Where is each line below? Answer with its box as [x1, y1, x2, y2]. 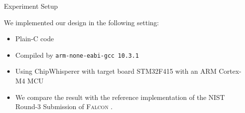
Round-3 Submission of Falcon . [15, 101, 113, 112]
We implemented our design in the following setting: [4, 17, 159, 27]
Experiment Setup [4, 1, 58, 11]
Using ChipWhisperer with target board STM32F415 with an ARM [15, 66, 217, 76]
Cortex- [218, 66, 242, 76]
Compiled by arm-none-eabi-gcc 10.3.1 [15, 49, 139, 60]
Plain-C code [15, 33, 54, 44]
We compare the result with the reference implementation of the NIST [15, 92, 225, 102]
